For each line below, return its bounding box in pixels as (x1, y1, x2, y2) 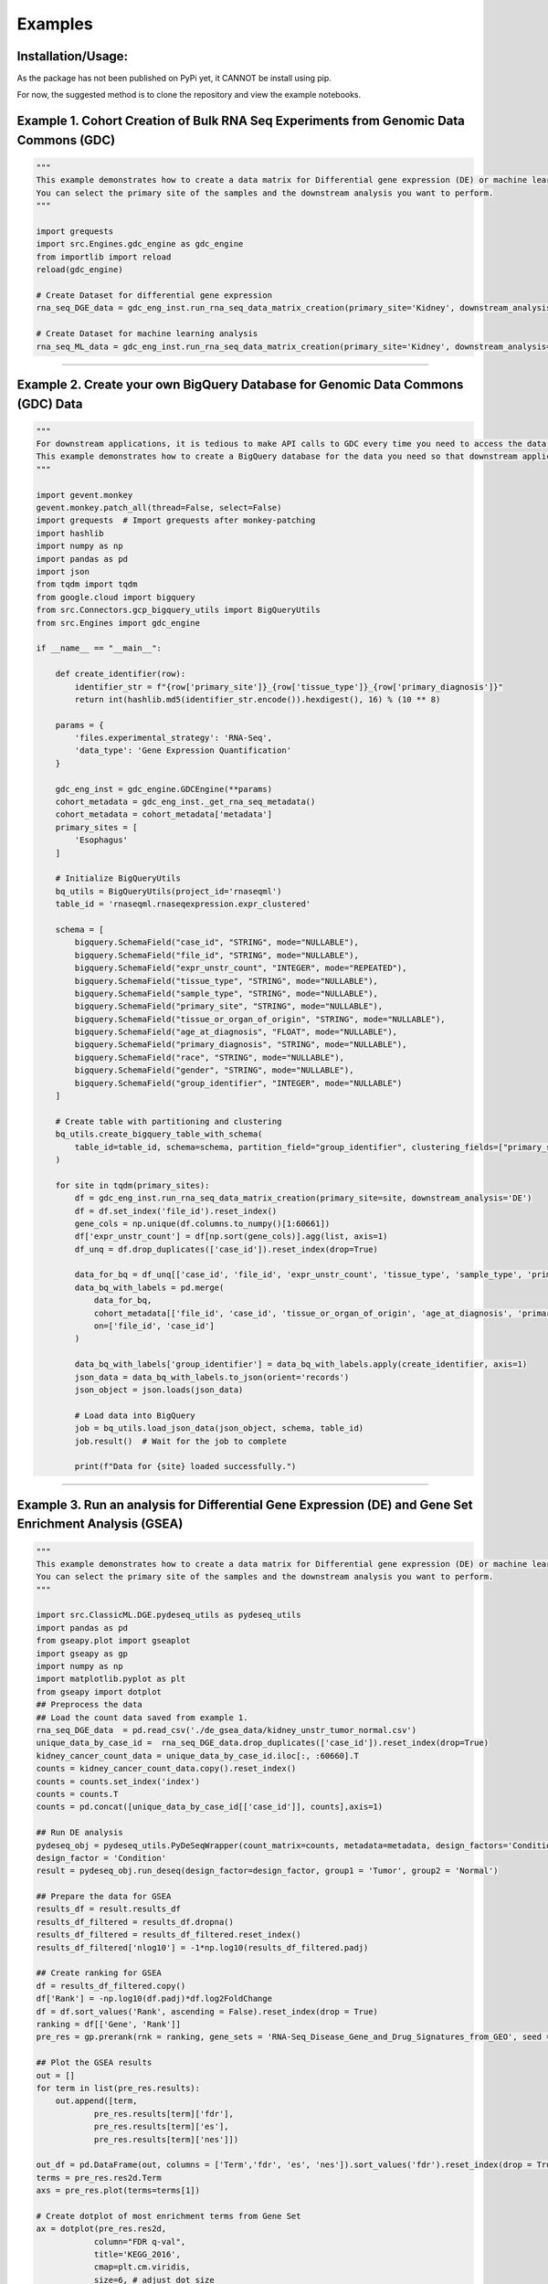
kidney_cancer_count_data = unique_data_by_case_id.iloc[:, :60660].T (36, 1750, 360, 1761)
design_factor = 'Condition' (36, 1853, 167, 1863)
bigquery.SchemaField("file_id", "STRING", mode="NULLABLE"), (74, 950, 360, 960)
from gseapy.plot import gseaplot (36, 1635, 191, 1646)
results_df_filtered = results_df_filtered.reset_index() (36, 1930, 301, 1940)
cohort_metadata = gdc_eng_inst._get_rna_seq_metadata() (55, 797, 316, 808)
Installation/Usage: (16, 48, 128, 64)
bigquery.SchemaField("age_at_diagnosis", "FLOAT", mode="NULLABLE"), (74, 1027, 397, 1037)
